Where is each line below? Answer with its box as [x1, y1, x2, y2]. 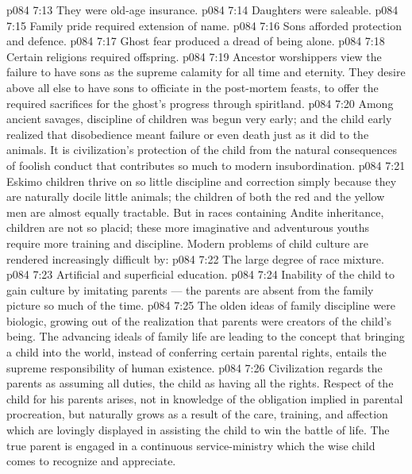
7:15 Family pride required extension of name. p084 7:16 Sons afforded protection [6, 17, 402, 33]
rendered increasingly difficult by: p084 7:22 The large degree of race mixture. [6, 250, 384, 267]
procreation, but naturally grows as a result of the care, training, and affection [6, 406, 388, 422]
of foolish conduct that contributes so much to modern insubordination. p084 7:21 [6, 156, 406, 173]
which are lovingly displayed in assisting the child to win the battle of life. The [6, 422, 390, 438]
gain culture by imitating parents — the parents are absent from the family [6, 281, 374, 298]
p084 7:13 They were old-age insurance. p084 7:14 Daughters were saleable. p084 [6, 2, 399, 17]
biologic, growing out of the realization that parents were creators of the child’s [6, 312, 392, 329]
